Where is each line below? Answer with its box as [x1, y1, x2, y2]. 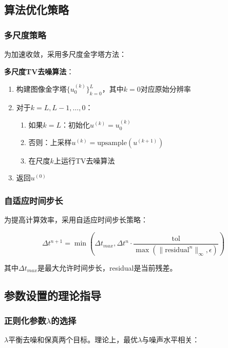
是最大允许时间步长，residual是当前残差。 [37, 262, 177, 273]
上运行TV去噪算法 [53, 155, 115, 166]
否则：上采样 [28, 136, 72, 147]
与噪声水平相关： [142, 334, 200, 345]
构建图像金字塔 [16, 84, 67, 94]
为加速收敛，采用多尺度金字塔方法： [4, 49, 126, 59]
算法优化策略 [4, 2, 69, 17]
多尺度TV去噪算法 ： [4, 66, 74, 76]
